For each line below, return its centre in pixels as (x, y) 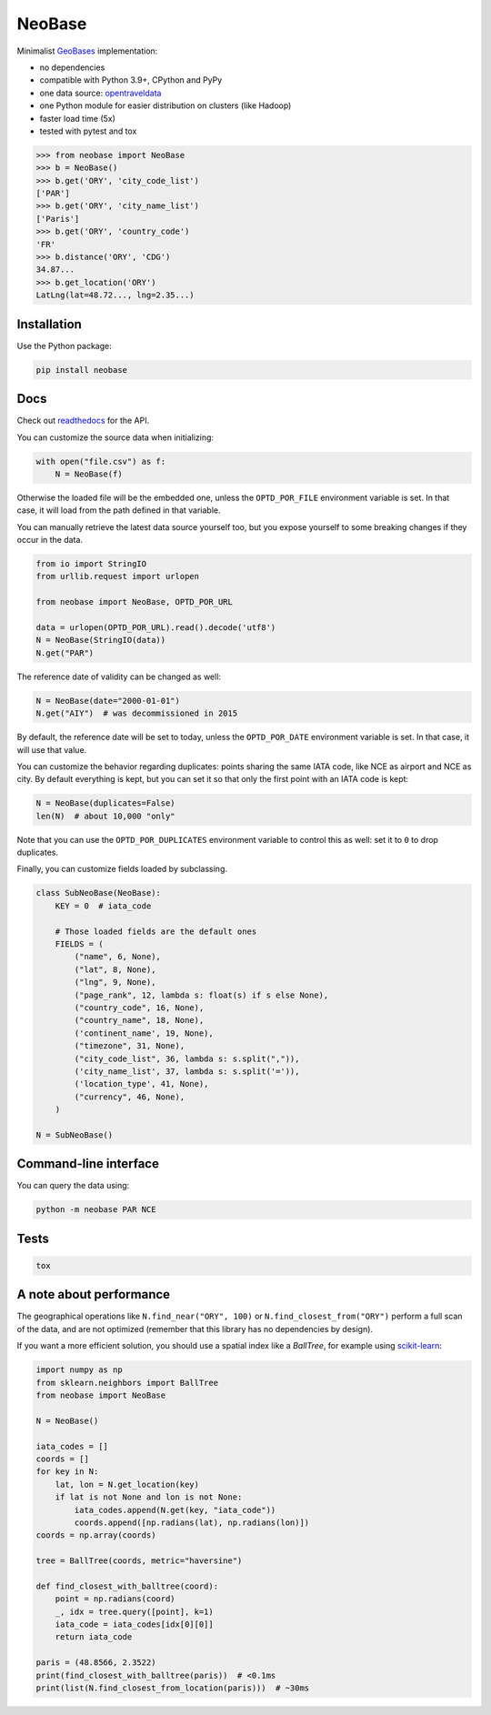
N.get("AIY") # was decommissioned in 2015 (137, 713)
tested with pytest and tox (88, 131)
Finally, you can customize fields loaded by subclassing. (122, 869)
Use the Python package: (65, 346)
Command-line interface (88, 1164)
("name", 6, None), (117, 957)
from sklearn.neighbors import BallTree (127, 1383)
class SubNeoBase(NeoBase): (98, 893)
